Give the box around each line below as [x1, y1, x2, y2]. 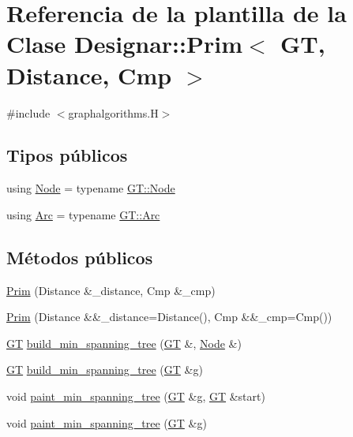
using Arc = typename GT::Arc [6, 206, 160, 222]
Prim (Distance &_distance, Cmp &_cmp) [6, 282, 216, 298]
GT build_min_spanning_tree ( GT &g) [6, 361, 203, 378]
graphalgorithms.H [68, 104, 159, 121]
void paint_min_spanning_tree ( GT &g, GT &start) [6, 388, 265, 405]
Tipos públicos [6, 143, 128, 167]
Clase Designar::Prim [6, 28, 242, 60]
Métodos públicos [6, 245, 153, 269]
